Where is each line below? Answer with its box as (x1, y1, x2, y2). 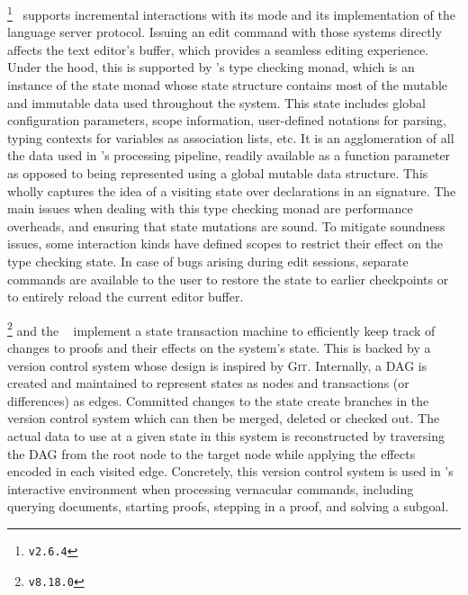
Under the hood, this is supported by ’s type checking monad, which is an (7, 58, 415, 77)
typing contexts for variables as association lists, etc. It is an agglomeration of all (7, 128, 454, 147)
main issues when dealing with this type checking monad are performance (7, 199, 413, 218)
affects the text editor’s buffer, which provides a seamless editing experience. (7, 40, 429, 59)
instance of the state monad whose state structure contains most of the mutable (7, 76, 448, 95)
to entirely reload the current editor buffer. (7, 287, 244, 306)
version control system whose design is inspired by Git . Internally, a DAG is (7, 356, 427, 374)
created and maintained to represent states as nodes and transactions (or (7, 374, 409, 392)
